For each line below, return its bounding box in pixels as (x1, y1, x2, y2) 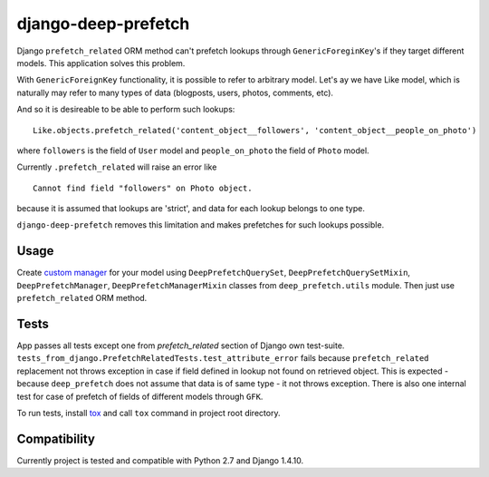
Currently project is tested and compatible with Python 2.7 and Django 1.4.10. (16, 454, 303, 466)
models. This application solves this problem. (16, 57, 186, 68)
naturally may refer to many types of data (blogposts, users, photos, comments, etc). (16, 87, 334, 98)
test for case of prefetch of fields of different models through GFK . (16, 391, 264, 402)
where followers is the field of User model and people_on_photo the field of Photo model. (16, 145, 370, 156)
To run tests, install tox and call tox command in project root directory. (16, 408, 281, 418)
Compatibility (16, 431, 95, 446)
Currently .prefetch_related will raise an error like (16, 161, 217, 172)
